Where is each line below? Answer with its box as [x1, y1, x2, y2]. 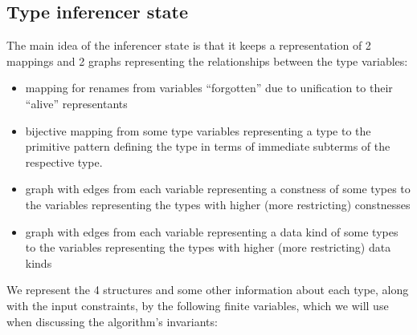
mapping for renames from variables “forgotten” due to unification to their [25, 79, 393, 96]
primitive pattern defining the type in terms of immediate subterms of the [25, 138, 390, 155]
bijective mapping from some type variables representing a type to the [25, 122, 371, 139]
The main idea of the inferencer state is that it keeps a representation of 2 [6, 37, 371, 54]
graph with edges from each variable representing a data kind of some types [25, 223, 399, 240]
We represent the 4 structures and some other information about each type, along [6, 281, 409, 298]
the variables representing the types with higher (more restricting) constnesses [25, 196, 411, 212]
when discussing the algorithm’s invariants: [6, 313, 218, 329]
